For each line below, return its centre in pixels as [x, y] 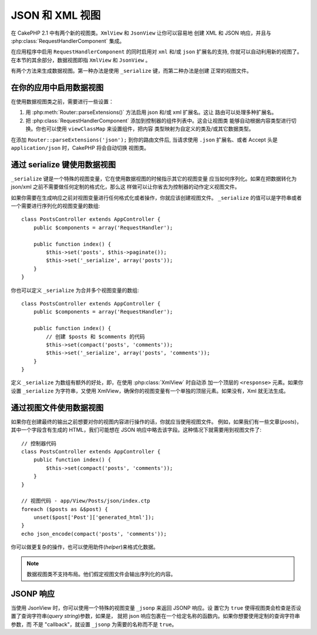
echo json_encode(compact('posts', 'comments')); [94, 534]
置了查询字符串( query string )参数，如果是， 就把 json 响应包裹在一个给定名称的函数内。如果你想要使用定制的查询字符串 [156, 616]
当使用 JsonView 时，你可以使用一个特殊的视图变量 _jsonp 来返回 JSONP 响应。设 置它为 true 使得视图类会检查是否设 [156, 607]
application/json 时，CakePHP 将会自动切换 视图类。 [80, 147]
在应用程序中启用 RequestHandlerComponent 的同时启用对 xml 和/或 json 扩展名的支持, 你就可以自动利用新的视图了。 [156, 52]
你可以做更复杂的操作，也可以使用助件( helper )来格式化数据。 [85, 547]
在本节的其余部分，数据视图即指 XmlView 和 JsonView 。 [81, 60]
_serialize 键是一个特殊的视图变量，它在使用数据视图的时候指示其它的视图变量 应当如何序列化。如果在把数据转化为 [154, 179]
